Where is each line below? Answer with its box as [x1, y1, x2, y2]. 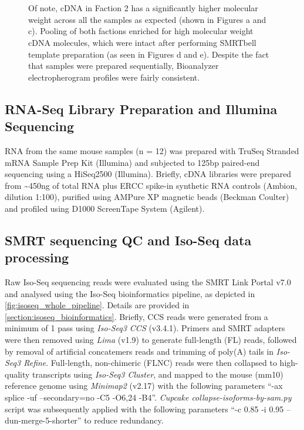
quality [5, 368, 30, 380]
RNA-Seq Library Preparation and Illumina [5, 99, 278, 118]
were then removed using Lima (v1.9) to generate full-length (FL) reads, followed [5, 334, 297, 346]
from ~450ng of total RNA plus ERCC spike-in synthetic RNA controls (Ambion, [5, 179, 298, 191]
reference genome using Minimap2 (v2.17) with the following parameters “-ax [5, 379, 283, 392]
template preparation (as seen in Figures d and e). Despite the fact [28, 48, 269, 60]
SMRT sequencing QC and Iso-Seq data [5, 231, 252, 249]
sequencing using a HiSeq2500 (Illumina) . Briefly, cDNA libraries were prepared [5, 168, 292, 180]
